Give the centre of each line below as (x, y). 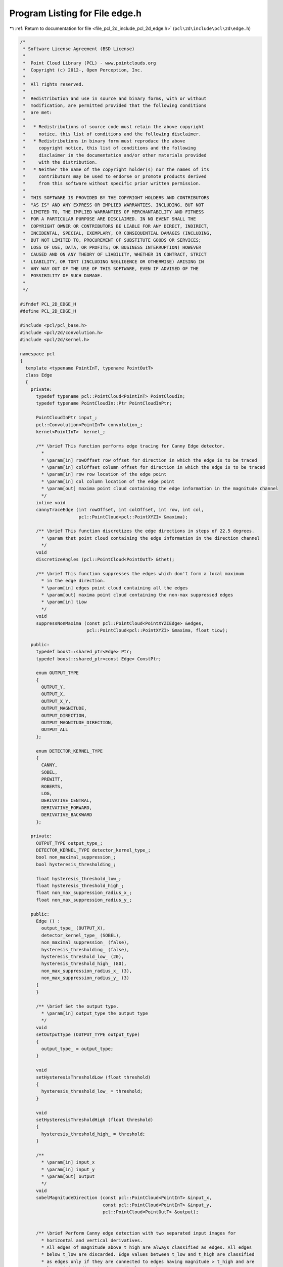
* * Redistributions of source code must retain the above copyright (113, 127)
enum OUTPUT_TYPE (58, 673)
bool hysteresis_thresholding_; (76, 864)
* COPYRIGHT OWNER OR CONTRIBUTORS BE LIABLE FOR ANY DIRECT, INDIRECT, (116, 226)
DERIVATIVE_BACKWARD (67, 815)
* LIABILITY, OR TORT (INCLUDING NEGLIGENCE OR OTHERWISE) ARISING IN (113, 262)
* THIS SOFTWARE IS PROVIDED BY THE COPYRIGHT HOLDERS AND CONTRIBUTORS (116, 198)
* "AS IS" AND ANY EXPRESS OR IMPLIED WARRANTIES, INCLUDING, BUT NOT (113, 205)
